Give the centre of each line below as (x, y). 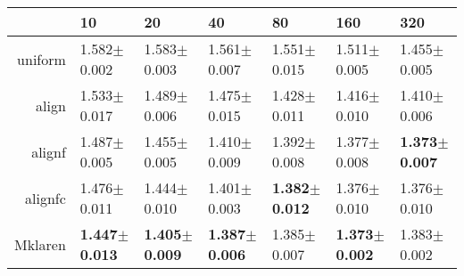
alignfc (46, 198)
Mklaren (40, 244)
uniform (41, 59)
